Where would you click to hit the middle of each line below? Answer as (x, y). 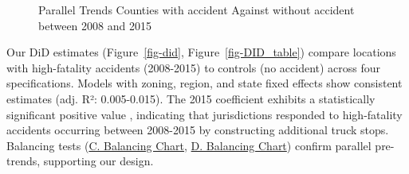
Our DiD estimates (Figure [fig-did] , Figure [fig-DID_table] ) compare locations (201, 52)
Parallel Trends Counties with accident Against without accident (197, 10)
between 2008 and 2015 (95, 25)
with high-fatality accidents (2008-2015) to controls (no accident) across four (194, 67)
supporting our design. (98, 161)
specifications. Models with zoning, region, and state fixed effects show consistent (204, 83)
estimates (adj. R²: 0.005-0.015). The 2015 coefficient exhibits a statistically (191, 98)
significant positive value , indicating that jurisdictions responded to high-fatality (204, 114)
